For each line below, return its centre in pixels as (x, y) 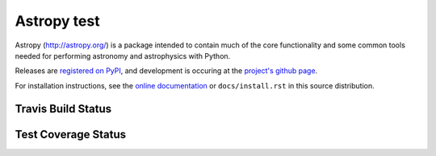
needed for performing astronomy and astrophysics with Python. (123, 55)
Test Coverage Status (71, 134)
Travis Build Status (63, 109)
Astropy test (57, 21)
